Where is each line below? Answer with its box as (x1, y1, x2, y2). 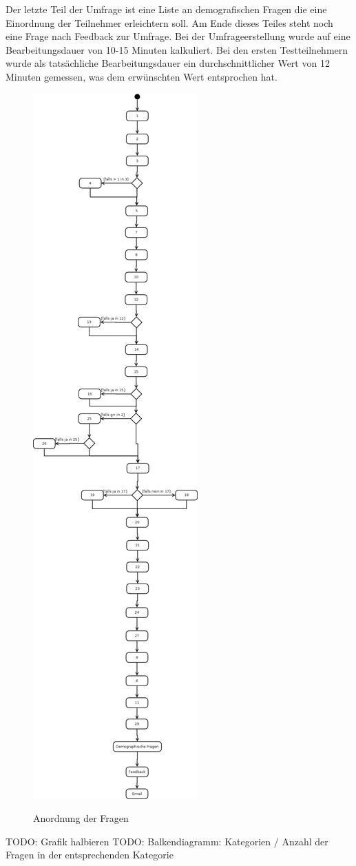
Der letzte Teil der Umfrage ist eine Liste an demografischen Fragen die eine (6, 2, 327, 16)
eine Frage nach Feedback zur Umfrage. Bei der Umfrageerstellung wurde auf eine (6, 29, 350, 43)
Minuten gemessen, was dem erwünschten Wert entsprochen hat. (6, 69, 278, 83)
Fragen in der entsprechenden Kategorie (6, 847, 174, 862)
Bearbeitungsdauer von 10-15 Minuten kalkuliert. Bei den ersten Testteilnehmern (6, 42, 348, 56)
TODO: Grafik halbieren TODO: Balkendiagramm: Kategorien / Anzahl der (6, 834, 328, 848)
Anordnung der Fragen (33, 811, 129, 825)
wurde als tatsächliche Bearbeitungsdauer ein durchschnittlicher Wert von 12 (6, 56, 330, 70)
